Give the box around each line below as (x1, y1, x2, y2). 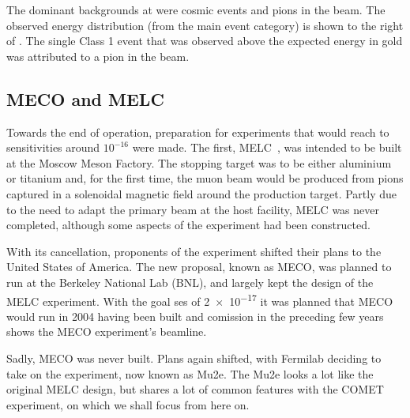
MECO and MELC (6, 86, 164, 111)
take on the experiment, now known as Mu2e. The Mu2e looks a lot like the (6, 365, 374, 382)
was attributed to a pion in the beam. (6, 47, 190, 64)
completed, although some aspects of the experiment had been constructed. (6, 217, 371, 233)
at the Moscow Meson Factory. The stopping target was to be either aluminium (6, 154, 392, 171)
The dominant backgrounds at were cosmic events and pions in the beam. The (6, 2, 386, 17)
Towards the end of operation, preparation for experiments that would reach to (6, 123, 389, 140)
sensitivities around (6, 139, 100, 156)
